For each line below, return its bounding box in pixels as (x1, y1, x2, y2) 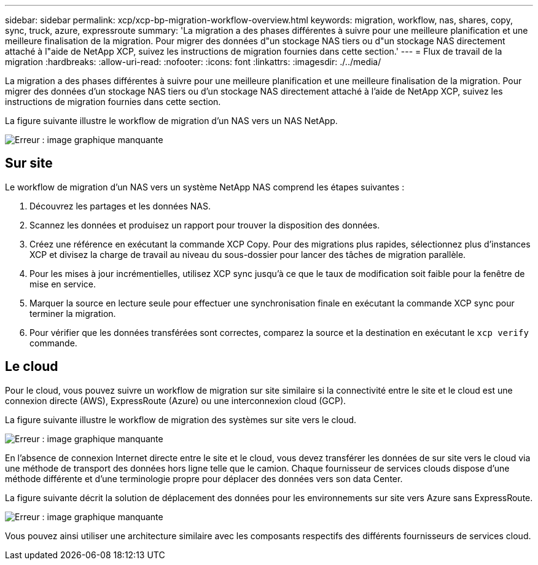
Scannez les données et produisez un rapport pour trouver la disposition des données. (29, 219, 380, 230)
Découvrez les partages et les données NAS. (29, 200, 211, 211)
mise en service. (29, 278, 96, 289)
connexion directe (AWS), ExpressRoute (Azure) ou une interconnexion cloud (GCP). (5, 395, 346, 406)
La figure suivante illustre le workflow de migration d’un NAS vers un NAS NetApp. (5, 115, 338, 126)
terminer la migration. (29, 308, 116, 319)
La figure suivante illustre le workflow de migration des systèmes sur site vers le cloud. (5, 414, 357, 425)
